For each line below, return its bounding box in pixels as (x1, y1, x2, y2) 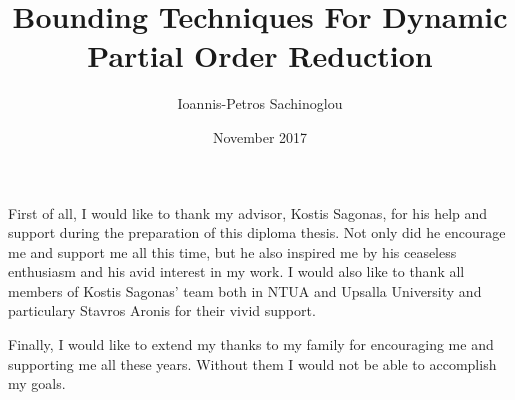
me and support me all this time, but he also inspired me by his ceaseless (8, 241, 457, 262)
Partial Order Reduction (87, 35, 433, 76)
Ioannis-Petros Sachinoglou (177, 93, 343, 114)
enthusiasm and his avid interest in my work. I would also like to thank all (8, 261, 465, 282)
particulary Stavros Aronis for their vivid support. (8, 300, 316, 321)
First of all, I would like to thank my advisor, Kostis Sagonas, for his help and (8, 202, 488, 223)
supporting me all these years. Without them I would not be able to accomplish (8, 353, 497, 374)
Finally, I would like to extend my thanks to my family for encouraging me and (8, 334, 494, 355)
